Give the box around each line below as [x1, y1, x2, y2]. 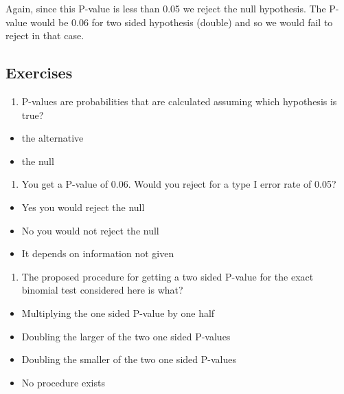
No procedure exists [21, 375, 105, 389]
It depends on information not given [21, 246, 174, 261]
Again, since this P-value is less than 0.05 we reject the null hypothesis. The [5, 1, 326, 15]
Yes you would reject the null [21, 199, 145, 214]
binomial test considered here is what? [21, 283, 183, 297]
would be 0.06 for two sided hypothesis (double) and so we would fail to [30, 14, 333, 29]
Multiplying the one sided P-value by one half [21, 305, 215, 320]
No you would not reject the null [21, 223, 159, 237]
